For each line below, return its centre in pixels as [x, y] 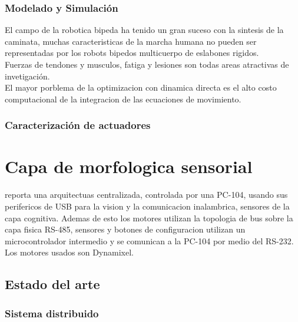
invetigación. [27, 76]
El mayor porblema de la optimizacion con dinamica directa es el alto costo [141, 87]
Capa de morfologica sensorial [129, 166]
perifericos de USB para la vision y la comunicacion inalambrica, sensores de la [147, 206]
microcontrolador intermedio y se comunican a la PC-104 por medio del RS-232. [149, 240]
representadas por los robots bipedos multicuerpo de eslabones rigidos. [132, 53]
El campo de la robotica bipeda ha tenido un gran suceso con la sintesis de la [144, 30]
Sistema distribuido [52, 313]
